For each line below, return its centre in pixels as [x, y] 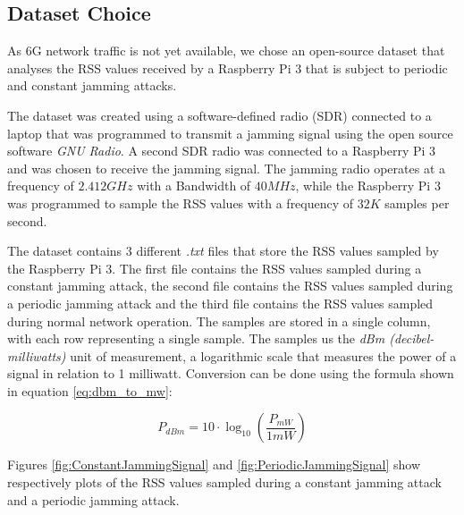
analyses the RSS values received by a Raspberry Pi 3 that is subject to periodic [228, 68]
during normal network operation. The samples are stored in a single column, [219, 321]
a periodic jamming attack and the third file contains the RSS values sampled [220, 303]
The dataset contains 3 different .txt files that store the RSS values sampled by [223, 251]
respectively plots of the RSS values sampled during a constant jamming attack [224, 482]
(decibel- [412, 338]
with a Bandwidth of [194, 186]
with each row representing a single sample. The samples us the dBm [196, 338]
